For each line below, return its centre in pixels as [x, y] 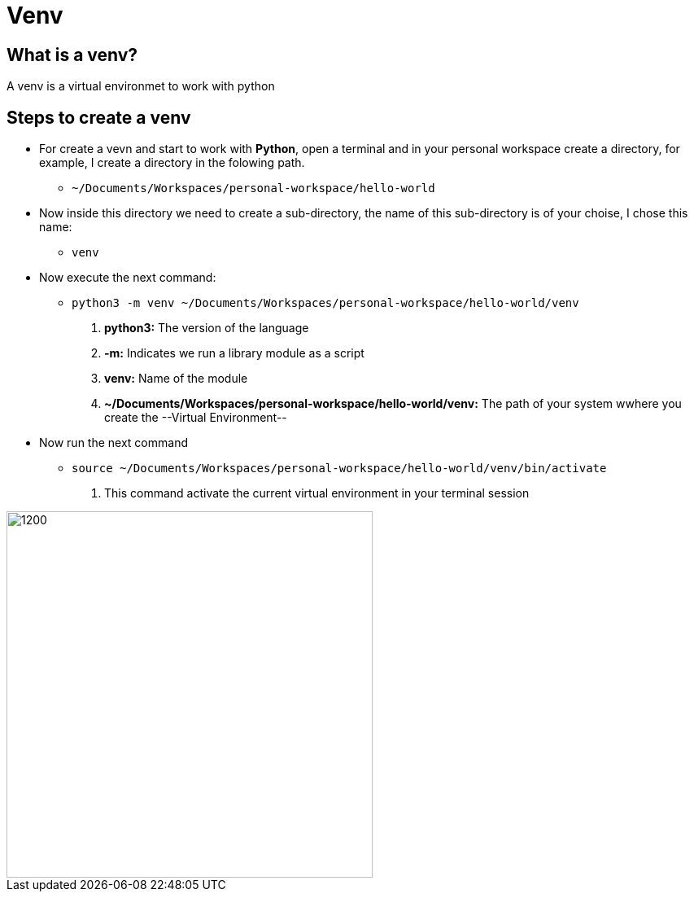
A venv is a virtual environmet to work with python [141, 86]
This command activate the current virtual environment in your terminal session [317, 493]
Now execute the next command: [128, 278]
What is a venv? [72, 55]
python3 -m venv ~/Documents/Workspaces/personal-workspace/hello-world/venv [325, 303]
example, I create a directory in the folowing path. [172, 163]
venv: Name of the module [176, 379]
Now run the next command [113, 443]
